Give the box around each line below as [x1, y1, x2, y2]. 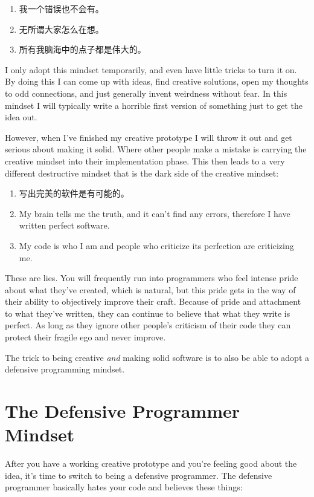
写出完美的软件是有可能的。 [19, 187, 129, 200]
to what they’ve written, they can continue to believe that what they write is [5, 307, 290, 319]
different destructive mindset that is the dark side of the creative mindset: [5, 166, 279, 179]
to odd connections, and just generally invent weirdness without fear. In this [5, 86, 287, 99]
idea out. [5, 111, 37, 123]
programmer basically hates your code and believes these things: [5, 481, 243, 493]
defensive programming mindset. [5, 363, 125, 375]
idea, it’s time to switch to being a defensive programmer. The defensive [5, 469, 272, 481]
